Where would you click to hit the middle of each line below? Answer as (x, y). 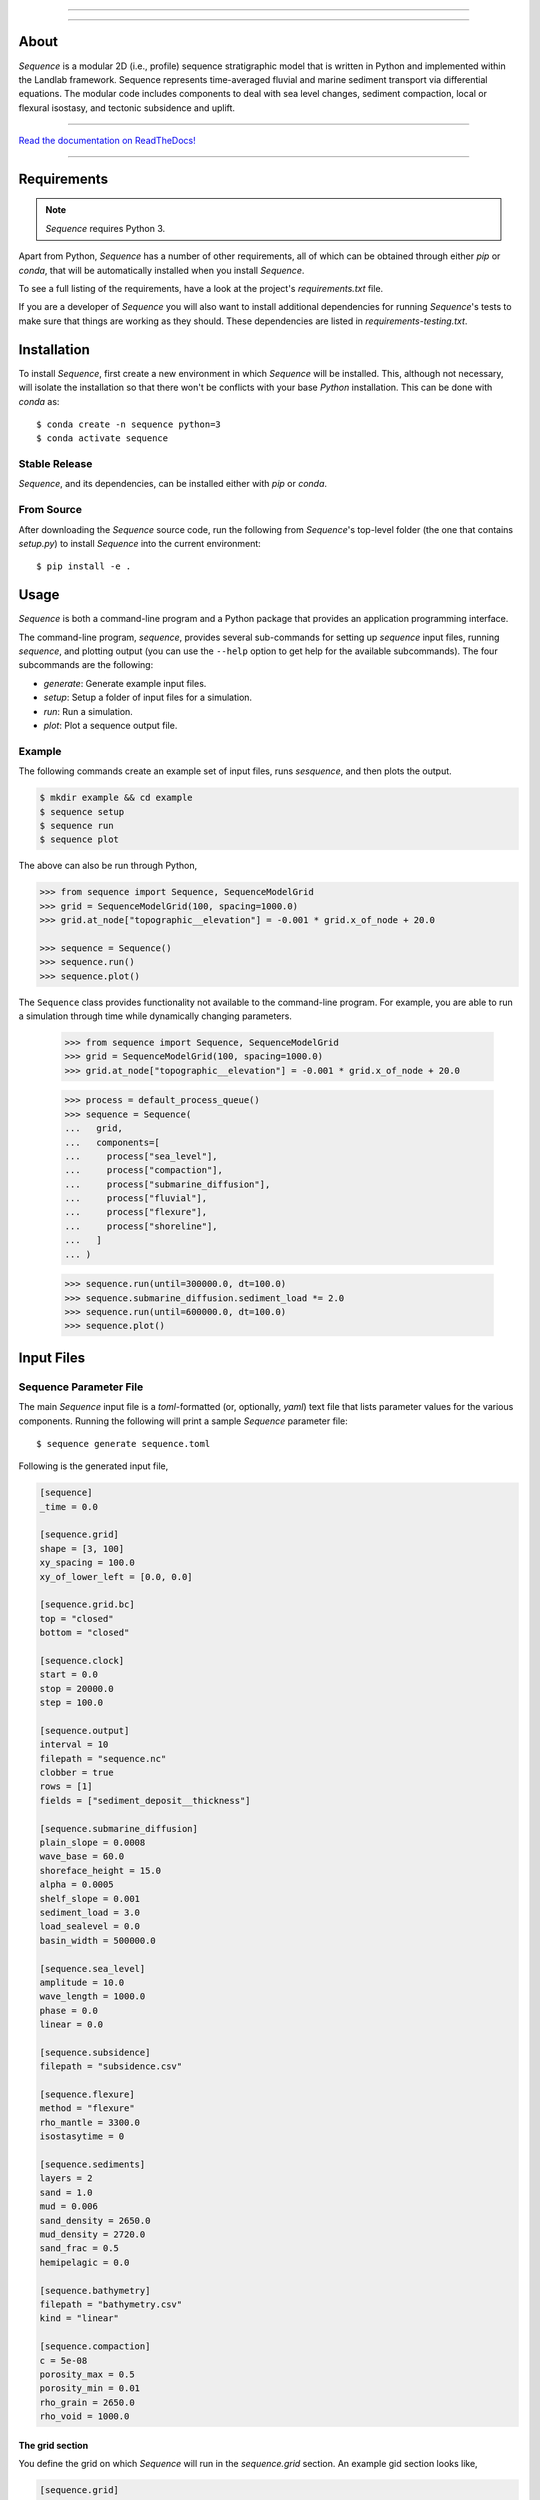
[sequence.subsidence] (95, 2052)
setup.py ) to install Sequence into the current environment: (140, 543)
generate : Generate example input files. (125, 683)
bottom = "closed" (84, 1633)
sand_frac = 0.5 (79, 2248)
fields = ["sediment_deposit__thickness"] (145, 1800)
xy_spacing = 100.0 (87, 1563)
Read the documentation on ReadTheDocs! (107, 141)
